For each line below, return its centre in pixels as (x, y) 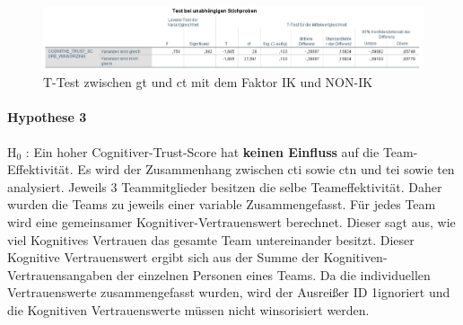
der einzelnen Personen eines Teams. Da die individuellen (273, 274)
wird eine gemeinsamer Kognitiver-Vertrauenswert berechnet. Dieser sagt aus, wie (231, 221)
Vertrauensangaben (60, 274)
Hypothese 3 (47, 117)
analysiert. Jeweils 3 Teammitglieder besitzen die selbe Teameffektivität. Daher (225, 186)
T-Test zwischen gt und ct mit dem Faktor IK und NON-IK (208, 82)
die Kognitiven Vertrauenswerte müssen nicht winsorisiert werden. (188, 309)
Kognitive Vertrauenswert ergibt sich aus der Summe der (163, 257)
